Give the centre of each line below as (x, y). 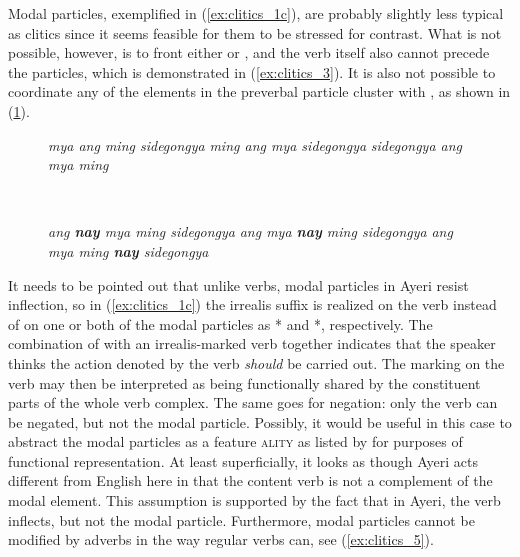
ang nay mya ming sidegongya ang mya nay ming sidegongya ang (250, 231)
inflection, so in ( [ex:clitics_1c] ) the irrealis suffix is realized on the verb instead (252, 304)
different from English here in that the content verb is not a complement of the (250, 480)
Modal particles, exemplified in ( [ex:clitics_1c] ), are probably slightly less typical (256, 13)
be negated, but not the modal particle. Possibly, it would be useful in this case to (260, 421)
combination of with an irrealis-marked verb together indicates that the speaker (252, 343)
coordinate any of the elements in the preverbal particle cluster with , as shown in (259, 91)
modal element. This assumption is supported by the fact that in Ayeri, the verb (254, 500)
